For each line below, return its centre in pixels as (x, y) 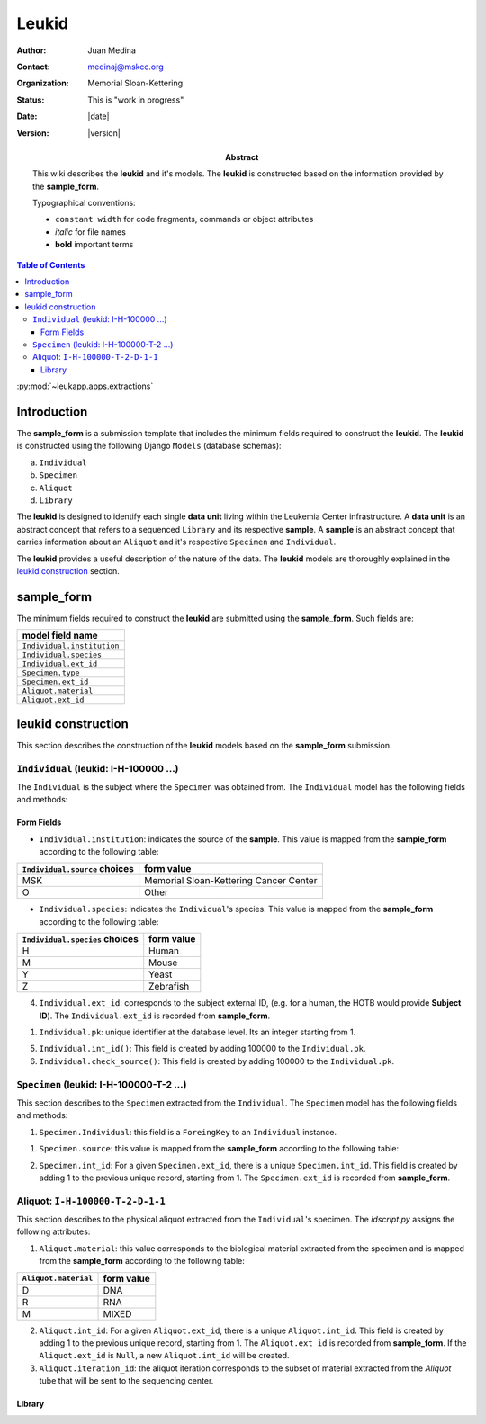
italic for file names (90, 232)
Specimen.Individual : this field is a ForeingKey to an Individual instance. (188, 1132)
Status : (31, 100)
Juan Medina (112, 50)
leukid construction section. (68, 570)
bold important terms (94, 245)
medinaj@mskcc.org (126, 67)
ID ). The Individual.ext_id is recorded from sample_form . (155, 1016)
